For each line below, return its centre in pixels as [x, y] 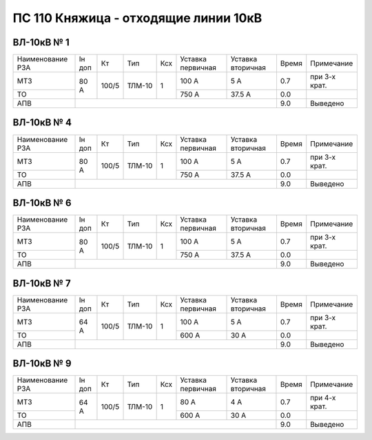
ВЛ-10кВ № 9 [42, 364]
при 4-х [323, 398]
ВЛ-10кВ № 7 [42, 283]
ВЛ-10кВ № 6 [42, 203]
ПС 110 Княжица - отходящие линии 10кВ [137, 18]
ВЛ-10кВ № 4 [42, 123]
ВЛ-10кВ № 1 [41, 42]
